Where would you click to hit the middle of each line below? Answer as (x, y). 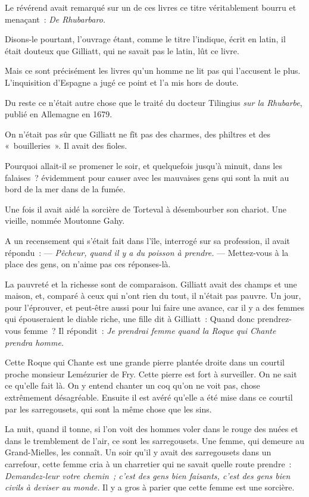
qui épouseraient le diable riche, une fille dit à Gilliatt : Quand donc (130, 319)
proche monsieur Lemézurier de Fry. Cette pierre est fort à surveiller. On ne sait (151, 373)
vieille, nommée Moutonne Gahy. (65, 221)
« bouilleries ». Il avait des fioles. (66, 146)
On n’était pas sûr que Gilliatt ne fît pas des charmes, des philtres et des (138, 134)
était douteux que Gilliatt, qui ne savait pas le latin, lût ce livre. (122, 50)
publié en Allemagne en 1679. (59, 114)
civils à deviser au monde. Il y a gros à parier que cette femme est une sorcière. (150, 487)
